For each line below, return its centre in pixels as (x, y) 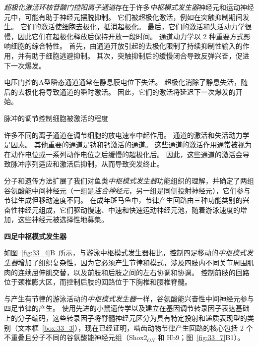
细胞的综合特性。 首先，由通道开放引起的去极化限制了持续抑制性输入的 (127, 46)
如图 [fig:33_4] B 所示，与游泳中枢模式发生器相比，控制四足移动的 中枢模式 (125, 253)
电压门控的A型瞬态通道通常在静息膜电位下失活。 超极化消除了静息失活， (123, 82)
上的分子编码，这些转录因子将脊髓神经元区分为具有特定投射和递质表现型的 (126, 318)
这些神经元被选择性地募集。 (63, 219)
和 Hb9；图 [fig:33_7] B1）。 (201, 337)
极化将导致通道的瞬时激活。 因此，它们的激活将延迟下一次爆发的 (130, 91)
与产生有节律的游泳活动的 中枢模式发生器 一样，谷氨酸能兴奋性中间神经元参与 (129, 298)
